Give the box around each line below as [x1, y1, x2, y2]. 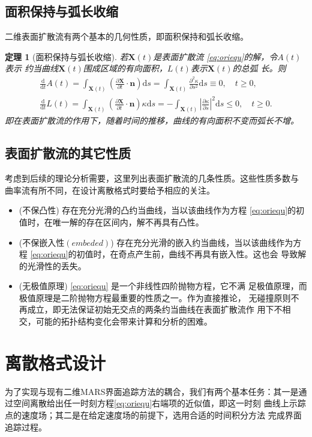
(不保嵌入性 [19, 236, 65, 248]
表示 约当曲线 [5, 62, 59, 75]
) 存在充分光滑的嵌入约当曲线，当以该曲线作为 [110, 236, 293, 248]
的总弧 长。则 [232, 62, 286, 75]
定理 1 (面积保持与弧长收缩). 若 [5, 50, 128, 63]
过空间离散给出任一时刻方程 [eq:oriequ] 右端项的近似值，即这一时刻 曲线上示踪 [5, 397, 306, 409]
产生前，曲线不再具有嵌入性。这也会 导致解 [135, 248, 307, 260]
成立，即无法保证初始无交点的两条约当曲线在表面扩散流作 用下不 [27, 303, 283, 316]
